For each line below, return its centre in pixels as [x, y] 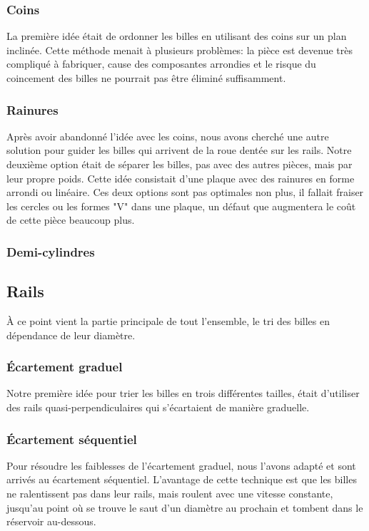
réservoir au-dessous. [51, 521]
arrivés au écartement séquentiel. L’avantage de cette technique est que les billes [182, 479]
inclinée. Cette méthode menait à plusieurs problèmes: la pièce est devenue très [180, 50]
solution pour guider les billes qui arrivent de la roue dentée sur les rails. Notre [179, 150]
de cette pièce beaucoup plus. [71, 220]
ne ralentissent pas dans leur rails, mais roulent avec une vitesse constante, [170, 494]
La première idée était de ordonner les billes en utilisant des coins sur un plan [177, 36]
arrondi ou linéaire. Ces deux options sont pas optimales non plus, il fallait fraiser [185, 192]
